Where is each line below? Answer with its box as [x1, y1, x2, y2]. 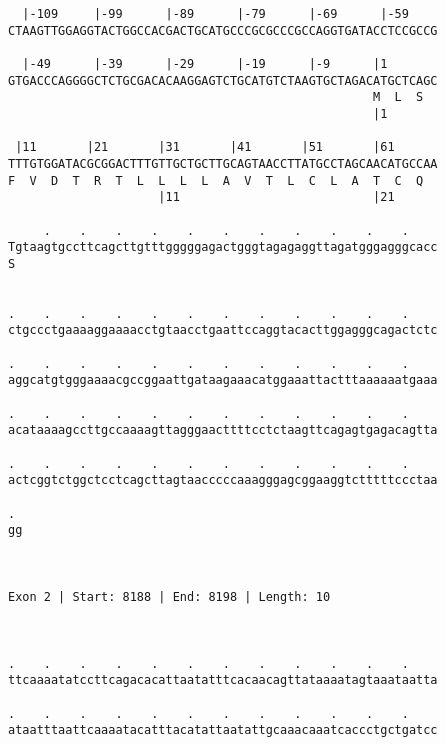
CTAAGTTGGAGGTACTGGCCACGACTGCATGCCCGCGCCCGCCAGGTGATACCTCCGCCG [8, 23, 438, 38]
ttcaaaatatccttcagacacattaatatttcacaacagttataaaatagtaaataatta [8, 673, 438, 688]
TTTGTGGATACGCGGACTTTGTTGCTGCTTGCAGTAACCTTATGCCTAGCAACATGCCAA [8, 156, 438, 171]
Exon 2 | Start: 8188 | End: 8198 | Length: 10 [8, 589, 331, 604]
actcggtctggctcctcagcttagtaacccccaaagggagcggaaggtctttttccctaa [8, 473, 438, 488]
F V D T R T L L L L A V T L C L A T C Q [8, 173, 424, 188]
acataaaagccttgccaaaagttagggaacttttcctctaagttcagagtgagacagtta [8, 423, 438, 438]
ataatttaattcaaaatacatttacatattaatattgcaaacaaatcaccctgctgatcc [8, 723, 438, 738]
